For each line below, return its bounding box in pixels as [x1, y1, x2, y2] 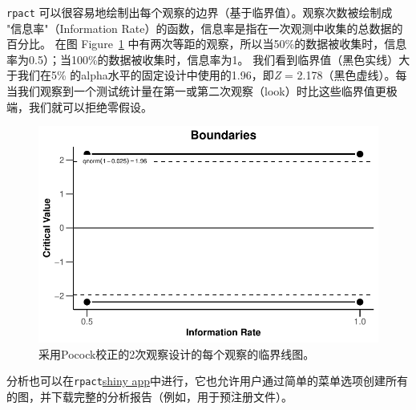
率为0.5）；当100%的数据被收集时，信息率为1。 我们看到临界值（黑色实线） [6, 51, 399, 67]
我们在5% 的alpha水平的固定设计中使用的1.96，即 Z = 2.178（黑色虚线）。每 [17, 67, 407, 83]
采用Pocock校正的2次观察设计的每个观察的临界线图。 [38, 345, 315, 362]
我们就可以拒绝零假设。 [28, 98, 152, 115]
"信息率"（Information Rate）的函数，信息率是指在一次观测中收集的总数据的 [6, 19, 403, 36]
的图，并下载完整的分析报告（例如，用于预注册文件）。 [6, 388, 293, 404]
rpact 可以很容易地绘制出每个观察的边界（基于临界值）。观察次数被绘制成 [6, 4, 393, 20]
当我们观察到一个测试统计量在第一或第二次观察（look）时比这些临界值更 [6, 83, 386, 99]
